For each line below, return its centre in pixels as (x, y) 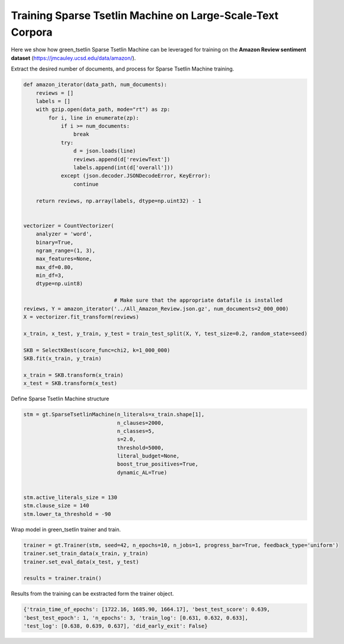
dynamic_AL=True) (142, 472)
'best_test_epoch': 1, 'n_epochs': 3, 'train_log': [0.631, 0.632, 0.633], (136, 618)
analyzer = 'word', (64, 234)
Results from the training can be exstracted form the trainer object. (92, 594)
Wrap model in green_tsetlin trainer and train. (66, 529)
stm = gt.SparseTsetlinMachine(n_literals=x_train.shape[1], (114, 415)
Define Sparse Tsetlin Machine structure (60, 399)
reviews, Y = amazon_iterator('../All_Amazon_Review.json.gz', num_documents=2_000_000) (156, 309)
